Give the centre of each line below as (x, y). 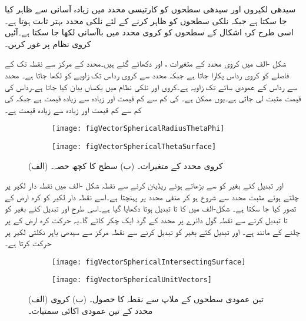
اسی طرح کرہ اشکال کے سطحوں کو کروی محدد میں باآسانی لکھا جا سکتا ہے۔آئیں (149, 32)
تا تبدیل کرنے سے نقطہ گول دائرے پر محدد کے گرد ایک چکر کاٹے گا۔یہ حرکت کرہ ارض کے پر (146, 220)
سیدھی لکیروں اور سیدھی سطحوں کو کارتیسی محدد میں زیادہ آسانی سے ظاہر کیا (150, 9)
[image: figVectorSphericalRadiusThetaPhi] (138, 129)
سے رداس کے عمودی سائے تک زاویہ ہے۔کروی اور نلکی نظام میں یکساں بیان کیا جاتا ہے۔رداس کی (151, 86)
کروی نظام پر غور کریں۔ (48, 43)
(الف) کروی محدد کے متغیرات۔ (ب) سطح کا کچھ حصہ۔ (126, 165)
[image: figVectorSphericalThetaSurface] (134, 147)
